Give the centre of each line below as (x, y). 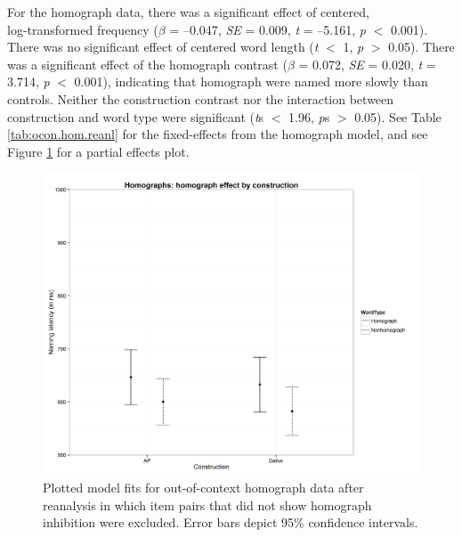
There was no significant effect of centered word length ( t (163, 47)
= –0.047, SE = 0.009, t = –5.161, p (267, 29)
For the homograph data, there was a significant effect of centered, (188, 12)
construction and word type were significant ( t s (136, 116)
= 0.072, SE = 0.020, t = (367, 64)
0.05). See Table (398, 116)
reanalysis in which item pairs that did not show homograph (207, 504)
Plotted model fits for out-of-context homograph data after (203, 488)
